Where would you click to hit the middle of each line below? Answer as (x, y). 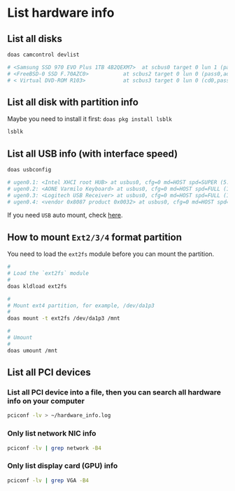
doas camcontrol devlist (43, 55)
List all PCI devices (49, 372)
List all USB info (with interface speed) (93, 154)
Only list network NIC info (52, 434)
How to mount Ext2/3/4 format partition (95, 237)
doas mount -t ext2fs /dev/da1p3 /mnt (64, 319)
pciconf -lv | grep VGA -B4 (48, 481)
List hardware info (61, 13)
